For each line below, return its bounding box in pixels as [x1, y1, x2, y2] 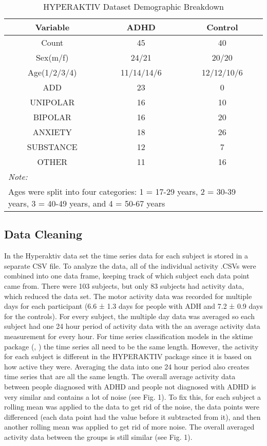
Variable [35, 21, 70, 33]
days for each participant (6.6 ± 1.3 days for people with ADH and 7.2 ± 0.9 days [4, 301, 263, 311]
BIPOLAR [33, 111, 71, 123]
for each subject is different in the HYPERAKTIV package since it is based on [4, 351, 252, 362]
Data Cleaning [4, 226, 82, 242]
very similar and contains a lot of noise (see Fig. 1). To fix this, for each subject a [4, 391, 261, 402]
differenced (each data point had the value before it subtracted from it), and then [4, 411, 261, 422]
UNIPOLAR [30, 96, 75, 108]
